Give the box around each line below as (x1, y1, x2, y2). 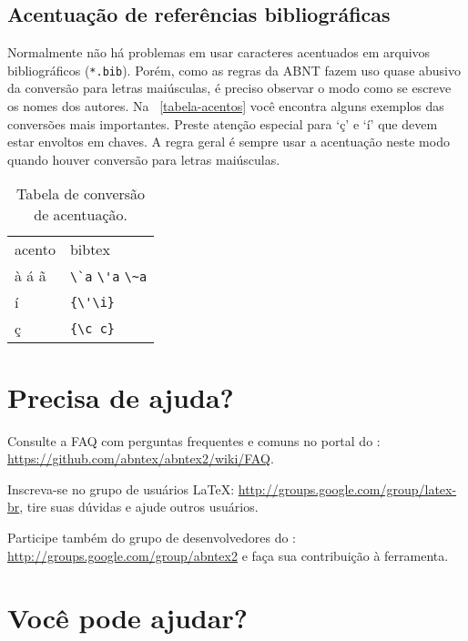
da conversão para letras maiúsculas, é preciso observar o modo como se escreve (7, 78, 452, 97)
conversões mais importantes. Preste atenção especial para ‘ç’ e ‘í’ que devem (7, 114, 438, 133)
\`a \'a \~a (69, 270, 148, 285)
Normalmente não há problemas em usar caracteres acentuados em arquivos (7, 43, 431, 62)
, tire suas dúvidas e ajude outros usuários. (19, 497, 259, 516)
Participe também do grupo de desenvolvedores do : (7, 527, 297, 546)
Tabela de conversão (16, 183, 146, 205)
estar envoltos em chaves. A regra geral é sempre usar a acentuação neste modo (7, 132, 450, 151)
